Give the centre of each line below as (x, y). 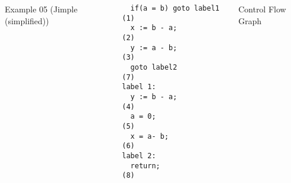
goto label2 (154, 67)
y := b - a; (154, 97)
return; (145, 166)
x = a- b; (150, 136)
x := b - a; (154, 28)
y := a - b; (154, 48)
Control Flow (262, 9)
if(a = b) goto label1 (175, 8)
